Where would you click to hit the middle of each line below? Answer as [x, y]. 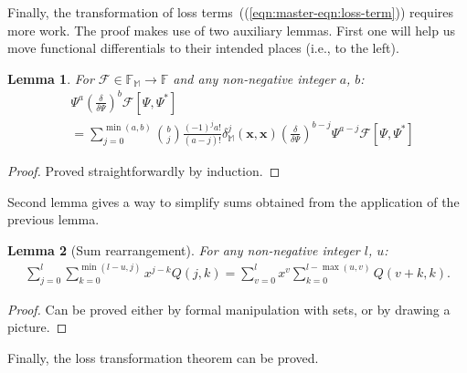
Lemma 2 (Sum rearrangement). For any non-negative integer [184, 249]
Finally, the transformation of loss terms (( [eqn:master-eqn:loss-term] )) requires [230, 12]
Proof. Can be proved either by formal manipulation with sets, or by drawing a [229, 309]
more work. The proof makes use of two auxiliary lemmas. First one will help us [231, 30]
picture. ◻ [37, 327]
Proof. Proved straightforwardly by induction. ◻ [144, 171]
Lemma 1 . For [51, 78]
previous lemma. [53, 219]
